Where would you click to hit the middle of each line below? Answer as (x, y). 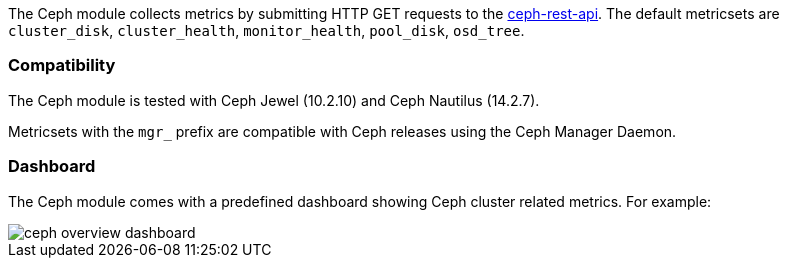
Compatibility (62, 65)
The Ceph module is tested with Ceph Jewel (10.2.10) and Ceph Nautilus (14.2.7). (274, 100)
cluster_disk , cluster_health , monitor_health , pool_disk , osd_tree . (266, 30)
